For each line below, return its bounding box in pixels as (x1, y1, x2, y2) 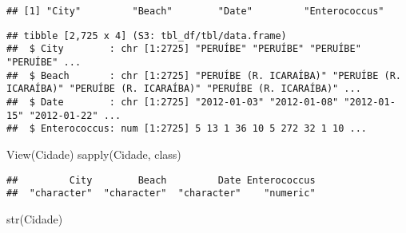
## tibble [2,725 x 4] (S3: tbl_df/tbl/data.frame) (6, 30, 287, 41)
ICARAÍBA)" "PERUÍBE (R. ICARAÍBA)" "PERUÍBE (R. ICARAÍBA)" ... (6, 83, 361, 95)
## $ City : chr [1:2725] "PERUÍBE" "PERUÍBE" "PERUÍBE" (6, 43, 361, 55)
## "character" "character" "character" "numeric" (6, 188, 316, 199)
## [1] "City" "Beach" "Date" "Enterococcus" (6, 6, 384, 17)
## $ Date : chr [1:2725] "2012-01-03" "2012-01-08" (6, 96, 339, 108)
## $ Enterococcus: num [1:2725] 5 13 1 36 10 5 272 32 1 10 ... (6, 123, 368, 135)
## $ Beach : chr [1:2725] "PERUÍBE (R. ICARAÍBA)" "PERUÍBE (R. (6, 69, 401, 81)
